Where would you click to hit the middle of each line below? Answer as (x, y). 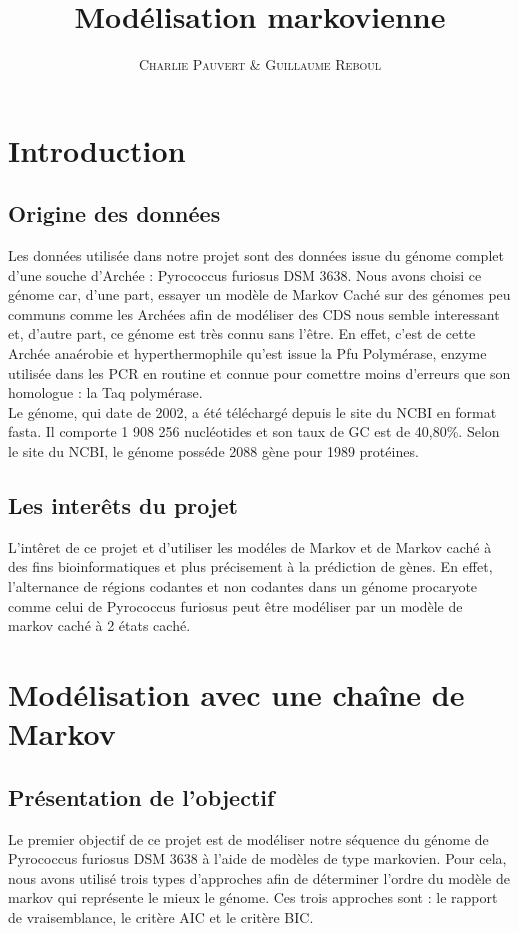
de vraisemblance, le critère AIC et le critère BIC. (161, 916)
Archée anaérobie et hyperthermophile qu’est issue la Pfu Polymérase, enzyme (247, 353)
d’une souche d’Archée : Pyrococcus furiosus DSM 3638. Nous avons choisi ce (245, 274)
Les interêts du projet (123, 505)
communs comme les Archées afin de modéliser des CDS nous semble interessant (254, 313)
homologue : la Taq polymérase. (105, 392)
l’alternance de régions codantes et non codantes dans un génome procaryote (243, 586)
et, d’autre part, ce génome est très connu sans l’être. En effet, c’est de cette (242, 333)
